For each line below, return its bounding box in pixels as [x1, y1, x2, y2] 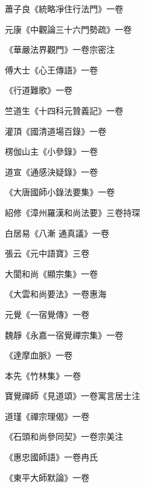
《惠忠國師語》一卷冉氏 [5, 451, 98, 463]
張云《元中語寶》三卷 [5, 247, 89, 260]
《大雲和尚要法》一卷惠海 [5, 287, 106, 300]
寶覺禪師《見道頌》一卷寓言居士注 [5, 389, 140, 402]
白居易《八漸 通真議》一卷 [5, 226, 109, 239]
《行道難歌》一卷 [5, 84, 72, 96]
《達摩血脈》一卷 [5, 349, 72, 361]
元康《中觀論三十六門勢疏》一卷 [5, 22, 132, 35]
